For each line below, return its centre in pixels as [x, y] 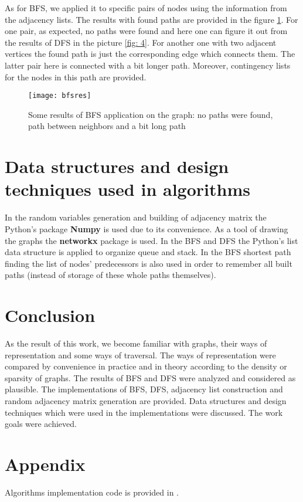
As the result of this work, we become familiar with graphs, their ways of [136, 343]
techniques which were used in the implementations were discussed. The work [144, 412]
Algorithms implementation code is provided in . [92, 492]
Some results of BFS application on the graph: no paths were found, [151, 114]
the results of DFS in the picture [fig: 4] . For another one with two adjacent [141, 42]
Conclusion [50, 315]
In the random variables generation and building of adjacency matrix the [136, 217]
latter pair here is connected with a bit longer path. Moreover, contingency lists [148, 65]
